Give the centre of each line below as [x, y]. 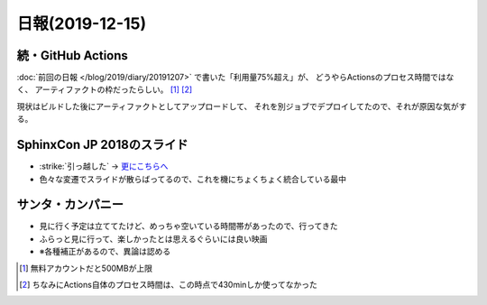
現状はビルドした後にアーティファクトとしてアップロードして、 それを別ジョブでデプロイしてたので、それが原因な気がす [242, 106]
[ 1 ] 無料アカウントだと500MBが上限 [86, 268]
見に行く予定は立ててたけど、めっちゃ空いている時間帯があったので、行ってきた [188, 226]
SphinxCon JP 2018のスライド [102, 145]
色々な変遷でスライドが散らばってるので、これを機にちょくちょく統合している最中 [193, 179]
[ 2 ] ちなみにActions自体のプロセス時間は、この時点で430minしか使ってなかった [168, 285]
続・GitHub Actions [72, 55]
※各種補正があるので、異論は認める [105, 252]
